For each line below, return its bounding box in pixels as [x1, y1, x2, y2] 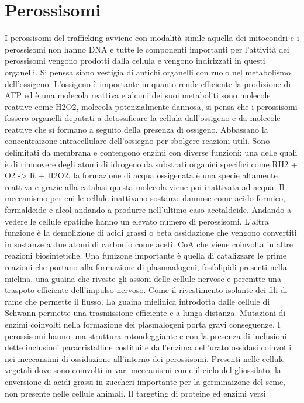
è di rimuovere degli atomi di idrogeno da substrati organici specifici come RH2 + [5, 157, 298, 170]
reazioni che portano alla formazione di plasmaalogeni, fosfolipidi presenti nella [5, 261, 287, 273]
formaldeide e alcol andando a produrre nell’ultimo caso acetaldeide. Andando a [5, 204, 291, 216]
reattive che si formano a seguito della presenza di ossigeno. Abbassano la [5, 123, 268, 135]
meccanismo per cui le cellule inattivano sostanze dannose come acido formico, [5, 192, 285, 204]
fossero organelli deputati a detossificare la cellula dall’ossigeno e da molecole [5, 112, 281, 124]
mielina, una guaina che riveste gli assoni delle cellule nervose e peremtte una [5, 272, 281, 284]
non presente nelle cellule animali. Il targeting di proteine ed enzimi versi [5, 387, 266, 399]
